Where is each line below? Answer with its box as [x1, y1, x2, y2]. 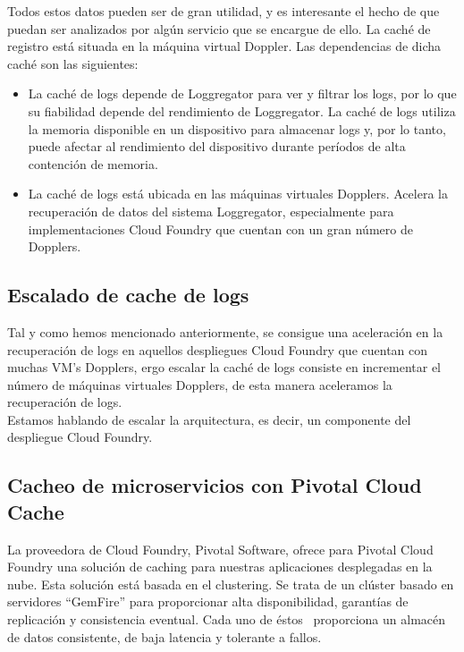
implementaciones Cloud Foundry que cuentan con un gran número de [28, 219, 413, 238]
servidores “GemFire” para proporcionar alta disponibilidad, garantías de [7, 592, 409, 611]
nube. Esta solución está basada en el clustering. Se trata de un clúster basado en [7, 574, 454, 593]
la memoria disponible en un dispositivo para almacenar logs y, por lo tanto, [28, 119, 446, 138]
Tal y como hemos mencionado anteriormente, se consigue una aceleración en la [7, 322, 443, 341]
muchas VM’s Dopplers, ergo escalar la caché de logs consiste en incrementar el [7, 358, 441, 377]
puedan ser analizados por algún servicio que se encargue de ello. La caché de [7, 19, 431, 38]
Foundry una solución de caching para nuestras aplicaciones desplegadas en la [7, 557, 433, 576]
